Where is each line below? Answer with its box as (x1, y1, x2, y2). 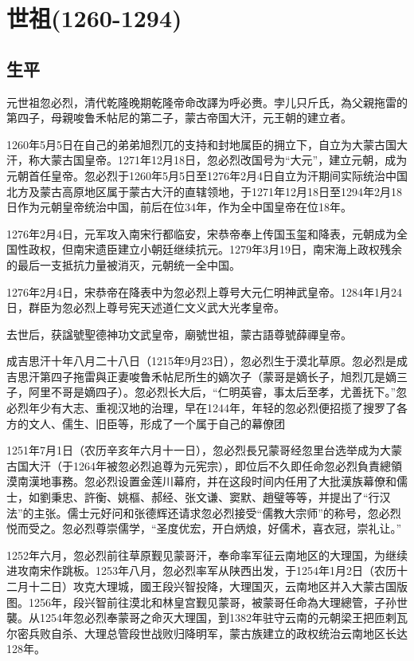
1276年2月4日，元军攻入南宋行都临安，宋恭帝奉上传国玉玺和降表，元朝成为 (6, 225, 396, 242)
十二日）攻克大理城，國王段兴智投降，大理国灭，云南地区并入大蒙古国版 (28, 578, 408, 595)
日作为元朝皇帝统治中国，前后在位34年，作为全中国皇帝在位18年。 (6, 199, 352, 215)
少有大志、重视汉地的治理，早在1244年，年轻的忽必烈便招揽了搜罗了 (39, 399, 396, 416)
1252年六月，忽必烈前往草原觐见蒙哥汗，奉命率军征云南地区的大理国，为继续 (6, 546, 408, 563)
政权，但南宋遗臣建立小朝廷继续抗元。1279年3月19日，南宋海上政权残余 (28, 241, 402, 258)
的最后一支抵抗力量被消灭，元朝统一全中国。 (6, 256, 240, 273)
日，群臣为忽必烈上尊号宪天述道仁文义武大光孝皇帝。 (6, 299, 285, 316)
